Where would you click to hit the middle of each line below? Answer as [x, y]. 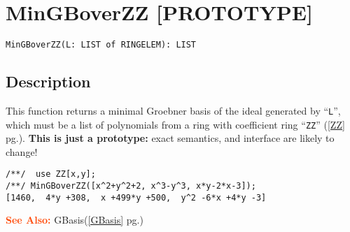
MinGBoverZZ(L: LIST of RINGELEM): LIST [101, 45]
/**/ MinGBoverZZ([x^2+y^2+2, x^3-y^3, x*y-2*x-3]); [131, 186]
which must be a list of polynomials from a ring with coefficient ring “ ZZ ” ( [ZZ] [175, 124]
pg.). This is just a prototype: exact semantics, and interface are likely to [170, 138]
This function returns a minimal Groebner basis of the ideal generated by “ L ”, [173, 110]
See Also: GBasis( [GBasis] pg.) [75, 220]
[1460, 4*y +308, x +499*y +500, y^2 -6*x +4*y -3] [136, 197]
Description [48, 81]
